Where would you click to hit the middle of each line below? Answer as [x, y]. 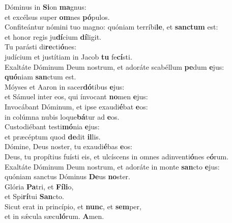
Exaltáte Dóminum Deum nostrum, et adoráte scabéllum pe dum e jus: [114, 66]
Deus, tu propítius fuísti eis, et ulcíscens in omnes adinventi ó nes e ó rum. [117, 156]
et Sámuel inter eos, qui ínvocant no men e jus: [76, 96]
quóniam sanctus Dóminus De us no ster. [67, 176]
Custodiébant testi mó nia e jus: [52, 127]
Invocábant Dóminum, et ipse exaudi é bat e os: [76, 106]
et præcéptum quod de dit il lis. [53, 136]
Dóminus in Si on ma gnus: [46, 7]
